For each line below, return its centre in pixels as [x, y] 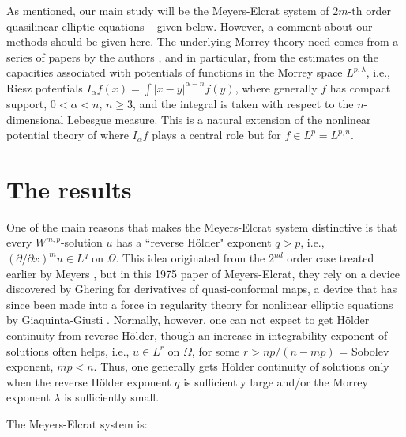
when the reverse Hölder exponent [89, 381]
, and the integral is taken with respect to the [243, 103]
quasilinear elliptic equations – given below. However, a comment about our [190, 26]
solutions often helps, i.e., [68, 350]
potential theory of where [68, 135]
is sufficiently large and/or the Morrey [276, 381]
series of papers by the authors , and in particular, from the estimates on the [192, 57]
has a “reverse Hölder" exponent [194, 242]
